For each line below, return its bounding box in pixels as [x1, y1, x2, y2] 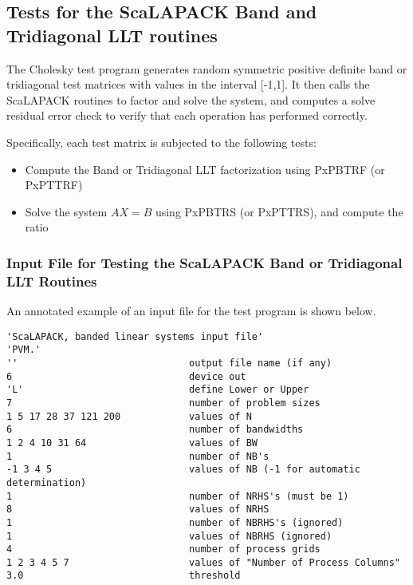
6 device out [6, 370, 246, 382]
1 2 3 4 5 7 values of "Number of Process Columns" [6, 556, 400, 568]
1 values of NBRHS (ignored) [6, 530, 332, 542]
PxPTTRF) [25, 176, 83, 193]
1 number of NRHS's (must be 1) [6, 490, 349, 502]
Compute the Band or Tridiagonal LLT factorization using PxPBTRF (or [25, 160, 385, 177]
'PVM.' [6, 344, 41, 356]
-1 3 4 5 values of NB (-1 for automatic [6, 464, 360, 476]
